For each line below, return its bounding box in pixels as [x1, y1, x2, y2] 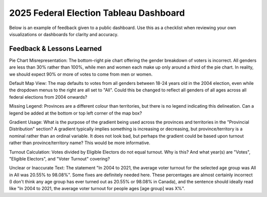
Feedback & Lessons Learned [9, 44, 102, 53]
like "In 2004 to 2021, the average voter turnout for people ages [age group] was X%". [9, 186, 185, 192]
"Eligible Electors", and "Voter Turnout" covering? [9, 156, 110, 161]
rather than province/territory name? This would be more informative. [9, 140, 150, 146]
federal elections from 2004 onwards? [9, 94, 88, 100]
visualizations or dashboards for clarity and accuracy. [9, 31, 119, 37]
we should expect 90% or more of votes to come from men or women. [9, 71, 153, 77]
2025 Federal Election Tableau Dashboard [9, 7, 185, 18]
